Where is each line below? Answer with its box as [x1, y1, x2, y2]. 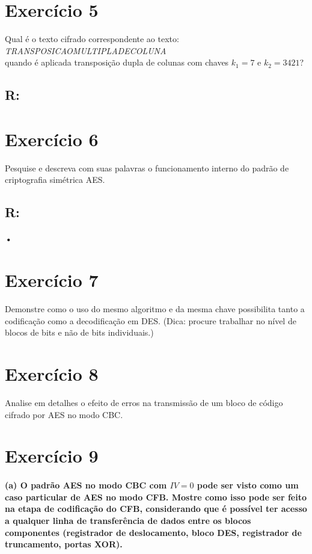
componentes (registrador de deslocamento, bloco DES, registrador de [5, 526, 302, 538]
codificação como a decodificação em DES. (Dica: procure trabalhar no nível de [5, 314, 296, 327]
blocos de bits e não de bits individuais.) [5, 326, 154, 339]
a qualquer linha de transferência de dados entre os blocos [5, 514, 251, 526]
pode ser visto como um [197, 479, 299, 491]
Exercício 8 [5, 362, 99, 386]
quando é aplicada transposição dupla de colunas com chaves [5, 56, 229, 69]
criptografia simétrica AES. [5, 173, 105, 186]
